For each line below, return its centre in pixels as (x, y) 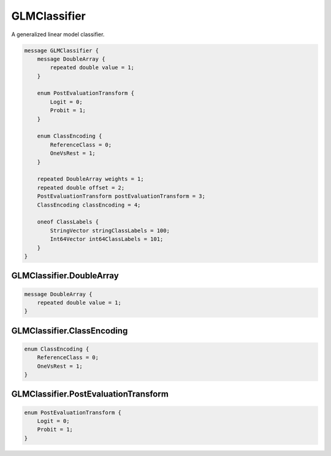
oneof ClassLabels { (68, 222)
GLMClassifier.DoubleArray (65, 276)
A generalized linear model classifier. (58, 34)
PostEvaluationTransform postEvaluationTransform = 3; (121, 196)
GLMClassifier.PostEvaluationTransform (90, 394)
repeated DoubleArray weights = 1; (90, 179)
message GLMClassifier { (62, 50)
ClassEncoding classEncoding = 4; (89, 205)
